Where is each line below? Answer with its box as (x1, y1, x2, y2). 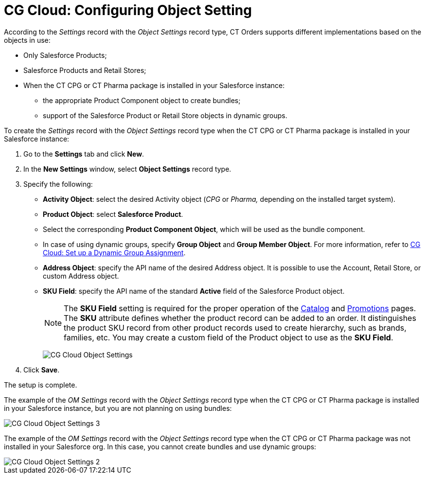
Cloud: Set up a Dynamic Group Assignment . (43, 248, 186, 257)
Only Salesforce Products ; (23, 51, 107, 59)
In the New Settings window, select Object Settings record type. (23, 164, 231, 173)
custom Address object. (43, 271, 119, 280)
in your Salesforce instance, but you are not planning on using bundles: (4, 404, 232, 412)
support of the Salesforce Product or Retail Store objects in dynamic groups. (43, 111, 287, 120)
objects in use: (4, 35, 51, 44)
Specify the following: (23, 179, 93, 188)
